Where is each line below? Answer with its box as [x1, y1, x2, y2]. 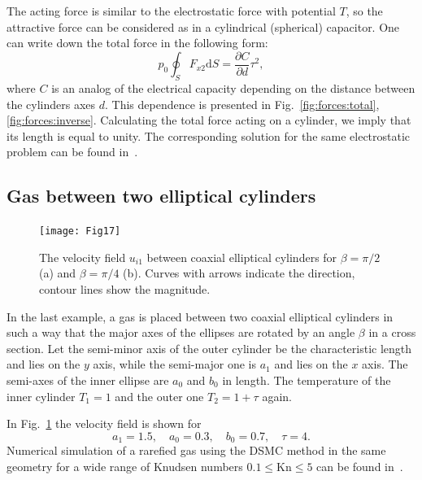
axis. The [362, 356, 408, 373]
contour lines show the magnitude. [39, 281, 211, 298]
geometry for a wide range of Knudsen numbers [7, 457, 243, 474]
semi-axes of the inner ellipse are [7, 372, 169, 389]
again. [262, 387, 292, 404]
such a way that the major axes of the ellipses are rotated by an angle [7, 324, 355, 341]
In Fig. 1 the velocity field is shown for [7, 415, 202, 432]
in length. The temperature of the [222, 372, 391, 389]
